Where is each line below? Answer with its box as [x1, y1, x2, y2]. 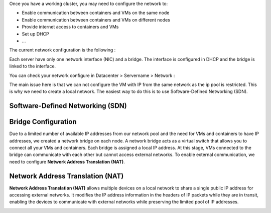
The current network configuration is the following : [9, 47, 116, 53]
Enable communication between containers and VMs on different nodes [22, 16, 171, 22]
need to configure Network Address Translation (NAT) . [9, 158, 125, 164]
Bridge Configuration [9, 117, 77, 126]
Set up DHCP [22, 30, 50, 37]
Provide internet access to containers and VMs [22, 24, 119, 30]
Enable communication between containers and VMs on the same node [22, 10, 170, 16]
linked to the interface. [9, 63, 56, 69]
